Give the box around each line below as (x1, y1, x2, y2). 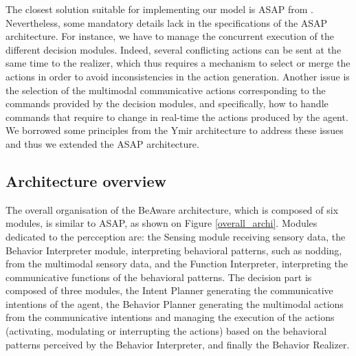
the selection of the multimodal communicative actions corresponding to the (5, 82, 326, 97)
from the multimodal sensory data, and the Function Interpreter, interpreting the (5, 256, 348, 271)
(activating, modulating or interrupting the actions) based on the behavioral (5, 324, 327, 338)
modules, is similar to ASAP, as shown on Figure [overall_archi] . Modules (5, 216, 318, 230)
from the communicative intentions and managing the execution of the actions (5, 310, 335, 324)
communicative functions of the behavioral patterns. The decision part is (5, 269, 312, 284)
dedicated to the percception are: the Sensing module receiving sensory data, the (5, 229, 346, 243)
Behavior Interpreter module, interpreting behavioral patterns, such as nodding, (5, 243, 342, 257)
